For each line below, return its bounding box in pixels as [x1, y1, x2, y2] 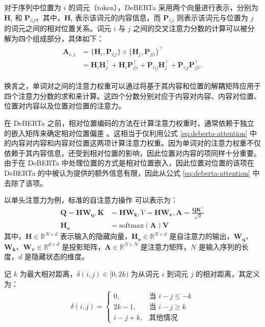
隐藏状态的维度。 [31, 251, 89, 262]
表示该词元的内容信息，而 [75, 12, 161, 22]
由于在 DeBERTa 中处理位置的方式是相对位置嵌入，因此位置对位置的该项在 [4, 157, 254, 168]
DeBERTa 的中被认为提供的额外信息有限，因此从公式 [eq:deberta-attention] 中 [4, 168, 260, 178]
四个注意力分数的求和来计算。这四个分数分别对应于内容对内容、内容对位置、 [4, 90, 261, 101]
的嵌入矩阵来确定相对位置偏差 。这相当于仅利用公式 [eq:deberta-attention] [4, 127, 248, 138]
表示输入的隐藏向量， [60, 231, 132, 241]
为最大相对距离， [19, 268, 77, 279]
